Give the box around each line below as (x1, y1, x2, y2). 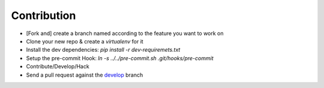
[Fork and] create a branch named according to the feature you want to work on (26, 30, 224, 37)
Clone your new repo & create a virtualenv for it (26, 37, 143, 45)
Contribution (11, 9, 76, 22)
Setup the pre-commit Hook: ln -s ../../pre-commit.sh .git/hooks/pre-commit (26, 54, 214, 62)
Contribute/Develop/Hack (26, 63, 89, 70)
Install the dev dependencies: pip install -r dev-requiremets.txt (26, 46, 181, 54)
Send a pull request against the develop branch (26, 71, 143, 78)
